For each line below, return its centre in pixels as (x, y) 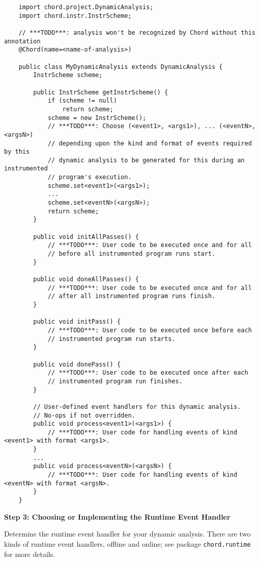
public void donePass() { (77, 364)
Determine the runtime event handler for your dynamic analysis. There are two (127, 534)
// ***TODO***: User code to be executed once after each (148, 373)
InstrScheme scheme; (68, 75)
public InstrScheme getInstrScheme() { (101, 92)
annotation (22, 41)
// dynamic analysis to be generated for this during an (146, 160)
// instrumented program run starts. (111, 339)
